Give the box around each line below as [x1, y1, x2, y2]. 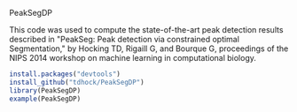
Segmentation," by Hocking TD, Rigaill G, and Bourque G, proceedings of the [9, 43, 289, 54]
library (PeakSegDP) [9, 86, 82, 95]
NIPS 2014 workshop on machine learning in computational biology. [9, 53, 257, 63]
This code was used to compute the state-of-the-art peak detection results [9, 25, 284, 34]
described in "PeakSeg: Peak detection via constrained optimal [9, 34, 239, 44]
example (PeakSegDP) [9, 94, 82, 103]
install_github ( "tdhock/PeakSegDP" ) [9, 78, 145, 86]
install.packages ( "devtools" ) [9, 70, 121, 78]
